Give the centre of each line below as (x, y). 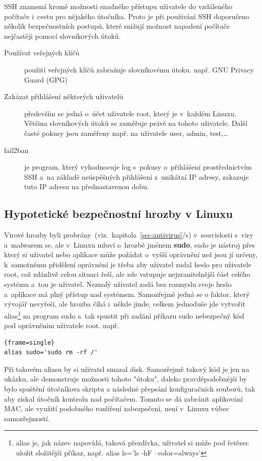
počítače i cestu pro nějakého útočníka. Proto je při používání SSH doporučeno (127, 16)
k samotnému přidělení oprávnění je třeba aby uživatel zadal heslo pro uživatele (128, 264)
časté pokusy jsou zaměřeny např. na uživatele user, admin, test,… (126, 133)
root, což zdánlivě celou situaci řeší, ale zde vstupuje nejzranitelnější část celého (127, 274)
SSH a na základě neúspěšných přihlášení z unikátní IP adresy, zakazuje (137, 176)
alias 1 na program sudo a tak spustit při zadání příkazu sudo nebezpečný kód (124, 315)
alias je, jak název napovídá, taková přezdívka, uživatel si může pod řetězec (132, 443)
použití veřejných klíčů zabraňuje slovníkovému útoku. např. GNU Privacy (139, 69)
